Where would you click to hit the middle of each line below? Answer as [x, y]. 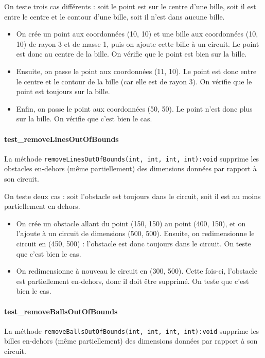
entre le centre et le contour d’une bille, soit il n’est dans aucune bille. [114, 16]
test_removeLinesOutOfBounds [61, 139]
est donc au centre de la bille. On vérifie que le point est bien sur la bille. [131, 54]
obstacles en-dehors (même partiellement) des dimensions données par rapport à [130, 168]
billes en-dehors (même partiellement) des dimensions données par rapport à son [131, 341]
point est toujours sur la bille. [63, 91]
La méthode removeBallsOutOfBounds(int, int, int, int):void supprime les [132, 330]
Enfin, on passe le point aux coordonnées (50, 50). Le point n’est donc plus [134, 108]
